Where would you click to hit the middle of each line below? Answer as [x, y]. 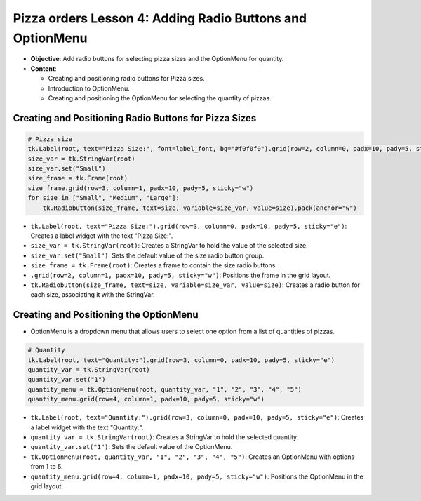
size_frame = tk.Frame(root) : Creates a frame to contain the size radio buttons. [154, 265]
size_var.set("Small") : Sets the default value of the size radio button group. [147, 255]
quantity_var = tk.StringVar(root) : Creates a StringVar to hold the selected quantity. [165, 437]
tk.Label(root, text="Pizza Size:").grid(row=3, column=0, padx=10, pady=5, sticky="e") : [189, 226]
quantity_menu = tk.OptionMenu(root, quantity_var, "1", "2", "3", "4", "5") [165, 389]
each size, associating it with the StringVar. [93, 295]
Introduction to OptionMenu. [89, 88]
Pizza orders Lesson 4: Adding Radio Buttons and [160, 18]
